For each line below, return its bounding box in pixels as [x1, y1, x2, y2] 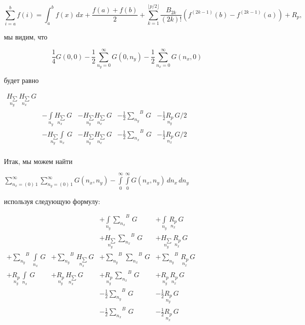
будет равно [4, 75, 39, 85]
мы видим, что [4, 32, 48, 42]
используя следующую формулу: [4, 196, 101, 206]
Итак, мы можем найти [4, 156, 73, 166]
